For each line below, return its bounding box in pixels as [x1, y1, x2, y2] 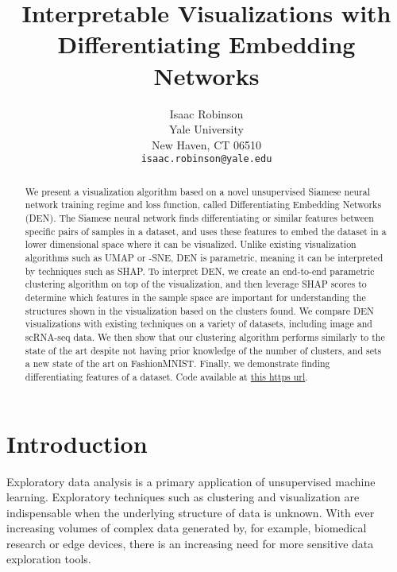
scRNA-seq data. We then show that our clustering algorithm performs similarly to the [25, 330, 385, 343]
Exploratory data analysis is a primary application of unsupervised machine [6, 473, 376, 489]
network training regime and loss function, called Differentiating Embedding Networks [25, 198, 382, 211]
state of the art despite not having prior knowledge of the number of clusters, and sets [25, 343, 382, 357]
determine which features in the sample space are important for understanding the [25, 290, 366, 303]
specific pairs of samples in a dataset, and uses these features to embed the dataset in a [25, 224, 387, 238]
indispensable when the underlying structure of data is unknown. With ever [6, 504, 375, 520]
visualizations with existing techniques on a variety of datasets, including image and [25, 317, 372, 330]
